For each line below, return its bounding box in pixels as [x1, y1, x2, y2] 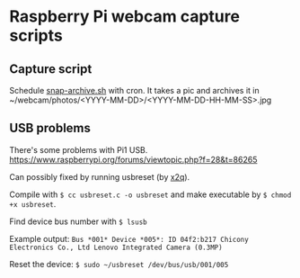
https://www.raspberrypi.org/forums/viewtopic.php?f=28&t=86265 [9, 154, 258, 165]
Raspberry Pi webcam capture [9, 6, 241, 27]
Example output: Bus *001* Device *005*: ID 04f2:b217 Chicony [9, 233, 249, 244]
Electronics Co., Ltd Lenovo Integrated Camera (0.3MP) [9, 243, 223, 252]
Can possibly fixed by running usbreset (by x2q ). [9, 171, 190, 182]
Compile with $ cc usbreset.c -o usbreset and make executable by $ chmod [9, 189, 292, 200]
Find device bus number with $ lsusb [9, 216, 147, 227]
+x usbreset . [9, 198, 57, 209]
